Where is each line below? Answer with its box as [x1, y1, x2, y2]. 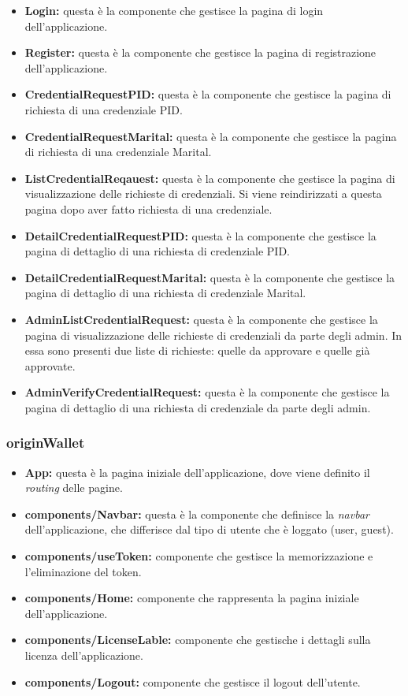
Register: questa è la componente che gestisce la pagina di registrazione [24, 44, 376, 61]
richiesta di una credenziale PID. [24, 101, 183, 117]
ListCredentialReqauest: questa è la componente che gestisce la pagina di [24, 169, 395, 186]
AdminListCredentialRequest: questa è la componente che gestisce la [24, 311, 378, 327]
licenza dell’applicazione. [24, 647, 143, 664]
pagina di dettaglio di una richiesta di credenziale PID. [24, 243, 290, 259]
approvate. [24, 357, 76, 374]
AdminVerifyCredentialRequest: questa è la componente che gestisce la [24, 384, 390, 400]
